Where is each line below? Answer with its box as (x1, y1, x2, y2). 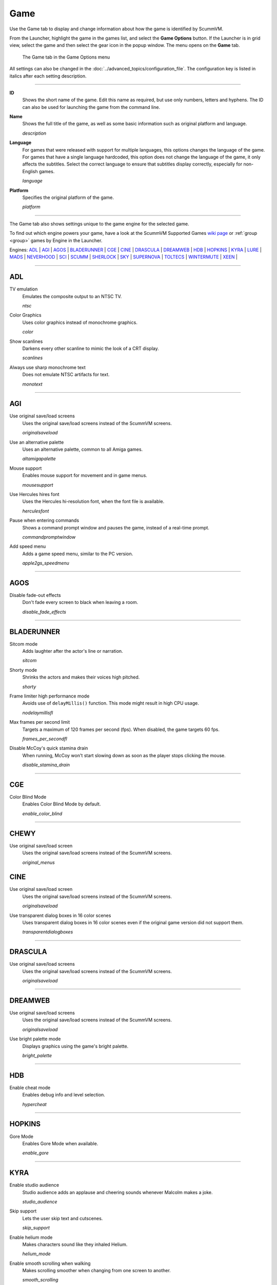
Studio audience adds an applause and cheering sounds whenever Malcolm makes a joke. (22, 1189, 213, 1195)
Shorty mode (9, 667, 37, 673)
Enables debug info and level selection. (22, 1092, 105, 1098)
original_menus (22, 859, 55, 866)
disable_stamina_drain (22, 762, 70, 768)
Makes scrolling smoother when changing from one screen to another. (22, 1268, 171, 1274)
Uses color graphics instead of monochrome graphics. (22, 319, 138, 325)
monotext (22, 381, 43, 387)
